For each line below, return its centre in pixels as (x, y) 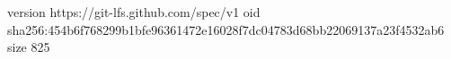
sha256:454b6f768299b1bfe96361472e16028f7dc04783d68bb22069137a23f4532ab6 (226, 29)
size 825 (29, 47)
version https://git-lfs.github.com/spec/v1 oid (134, 12)
